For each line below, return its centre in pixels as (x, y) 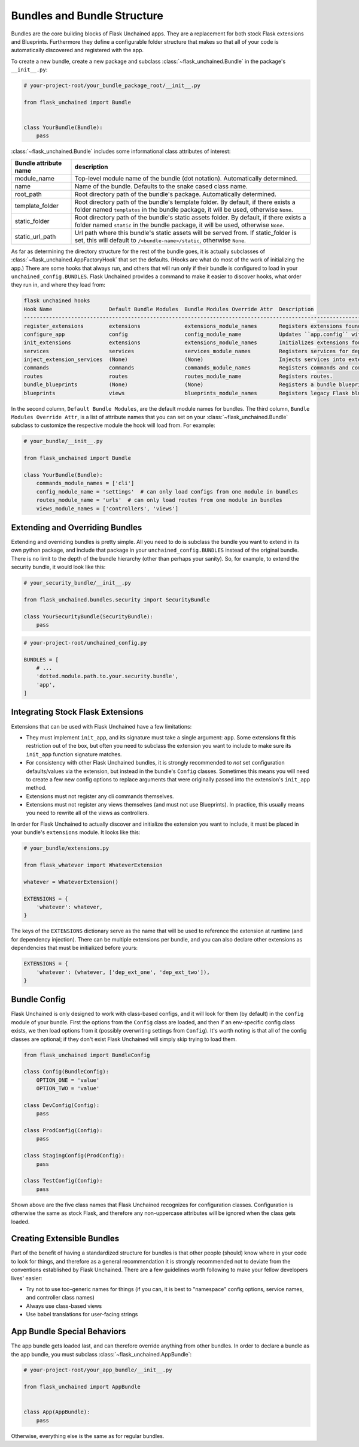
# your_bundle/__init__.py (63, 441)
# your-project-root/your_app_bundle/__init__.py (98, 1370)
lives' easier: (27, 1278)
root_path (28, 194)
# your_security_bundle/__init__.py (77, 583)
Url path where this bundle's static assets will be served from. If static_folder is (185, 233)
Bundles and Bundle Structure (87, 16)
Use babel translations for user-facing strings (82, 1314)
